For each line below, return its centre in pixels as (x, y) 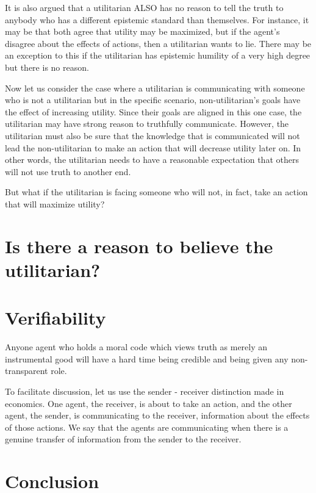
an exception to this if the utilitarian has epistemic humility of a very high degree (158, 55)
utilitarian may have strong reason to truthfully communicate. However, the (147, 124)
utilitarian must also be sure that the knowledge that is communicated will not (153, 135)
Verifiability (56, 318)
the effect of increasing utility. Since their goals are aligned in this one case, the (153, 111)
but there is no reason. (47, 67)
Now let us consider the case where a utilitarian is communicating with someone (155, 88)
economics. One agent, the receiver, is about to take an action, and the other (149, 403)
